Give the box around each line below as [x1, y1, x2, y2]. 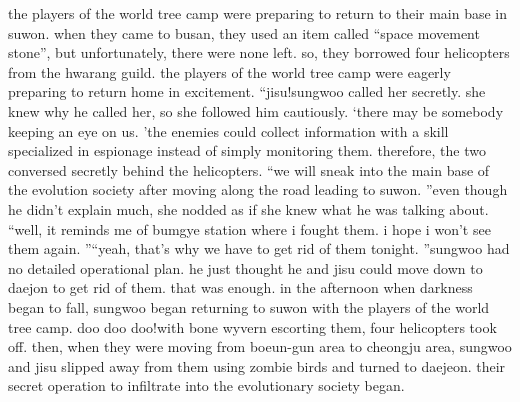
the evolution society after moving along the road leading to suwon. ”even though [8, 179, 508, 200]
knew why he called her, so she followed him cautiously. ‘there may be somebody [8, 100, 504, 121]
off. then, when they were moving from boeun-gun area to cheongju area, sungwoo [8, 336, 512, 357]
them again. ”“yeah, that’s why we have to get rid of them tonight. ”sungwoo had [8, 238, 510, 259]
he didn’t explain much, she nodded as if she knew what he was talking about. [8, 198, 489, 219]
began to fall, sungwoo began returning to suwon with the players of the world [8, 296, 490, 317]
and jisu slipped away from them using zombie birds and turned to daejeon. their [8, 355, 506, 376]
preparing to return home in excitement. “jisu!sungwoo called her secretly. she [8, 81, 486, 102]
